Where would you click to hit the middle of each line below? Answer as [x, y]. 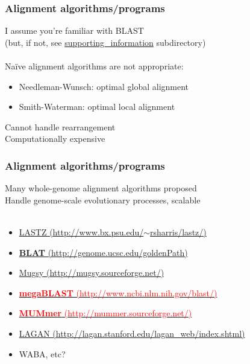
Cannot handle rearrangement [60, 126]
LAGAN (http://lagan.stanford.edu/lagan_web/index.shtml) [132, 333]
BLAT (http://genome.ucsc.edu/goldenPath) [103, 252]
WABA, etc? [42, 353]
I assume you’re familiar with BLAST [74, 30]
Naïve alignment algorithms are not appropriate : [94, 66]
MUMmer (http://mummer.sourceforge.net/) [105, 313]
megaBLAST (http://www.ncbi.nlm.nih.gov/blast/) [118, 292]
